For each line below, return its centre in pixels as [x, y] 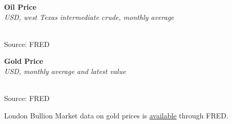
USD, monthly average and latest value [65, 71]
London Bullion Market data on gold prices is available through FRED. [116, 115]
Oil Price [20, 7]
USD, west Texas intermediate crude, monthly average [89, 17]
